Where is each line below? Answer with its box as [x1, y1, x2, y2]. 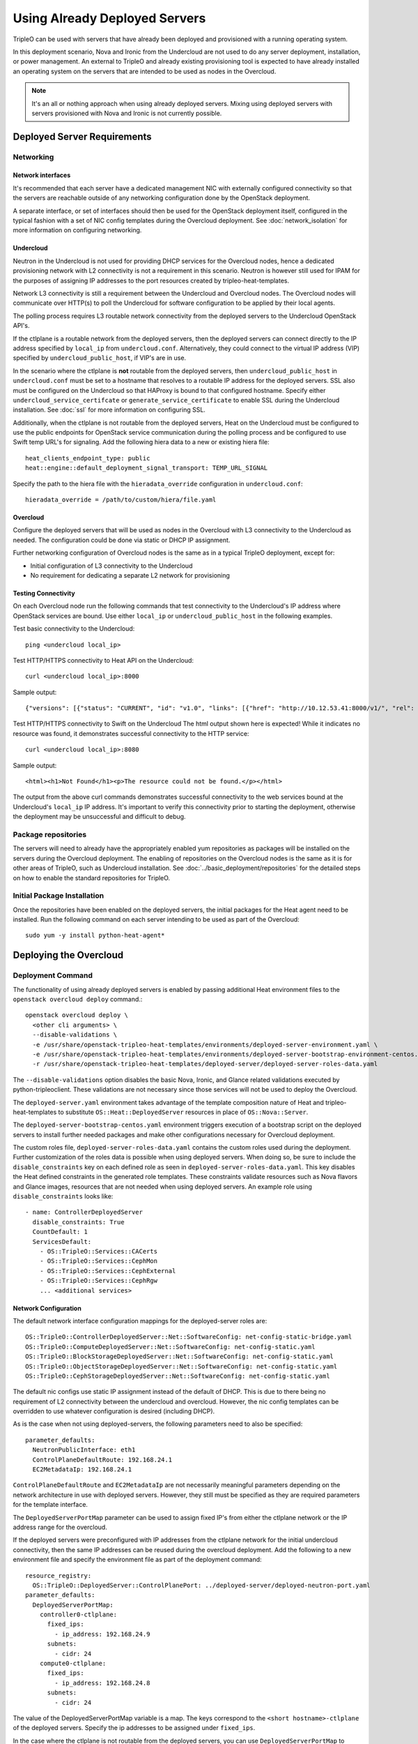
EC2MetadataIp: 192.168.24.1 [32, 1466, 132, 1473]
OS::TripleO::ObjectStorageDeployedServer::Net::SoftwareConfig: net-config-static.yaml [25, 1362, 338, 1370]
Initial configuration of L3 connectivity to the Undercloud [30, 562, 193, 570]
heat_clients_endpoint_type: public [25, 454, 150, 462]
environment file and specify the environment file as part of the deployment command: [13, 1556, 262, 1564]
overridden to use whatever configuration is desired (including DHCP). [13, 1407, 215, 1415]
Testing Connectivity [13, 589, 76, 597]
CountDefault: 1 [32, 1228, 88, 1236]
